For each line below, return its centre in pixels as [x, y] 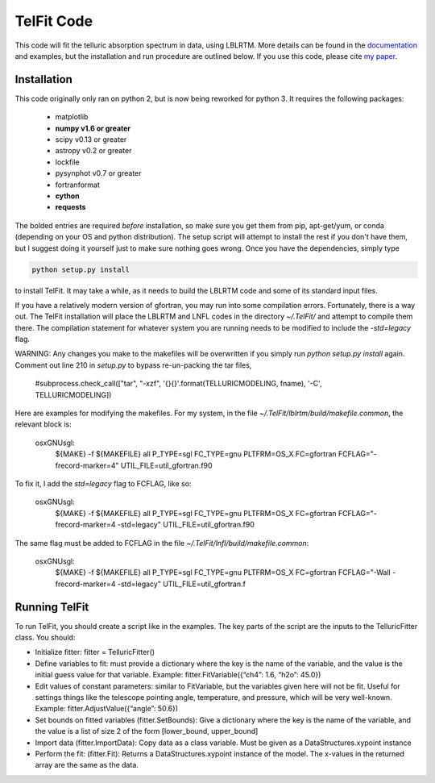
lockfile [67, 162]
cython [67, 196]
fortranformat [77, 185]
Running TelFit [52, 607]
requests [70, 207]
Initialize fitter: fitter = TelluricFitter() [95, 652]
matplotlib [72, 117]
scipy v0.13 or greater [91, 140]
